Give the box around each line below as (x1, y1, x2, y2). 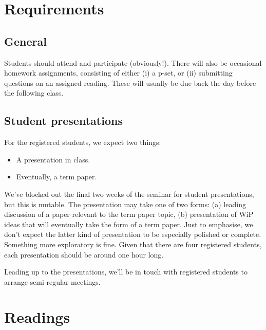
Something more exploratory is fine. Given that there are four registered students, (4, 239, 262, 249)
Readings (4, 306, 70, 327)
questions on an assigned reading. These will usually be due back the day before (4, 77, 256, 88)
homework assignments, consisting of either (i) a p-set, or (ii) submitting (4, 67, 233, 78)
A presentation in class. (16, 154, 90, 164)
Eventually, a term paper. (16, 171, 97, 182)
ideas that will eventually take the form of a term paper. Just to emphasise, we (4, 218, 253, 229)
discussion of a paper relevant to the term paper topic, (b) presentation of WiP (4, 209, 254, 219)
